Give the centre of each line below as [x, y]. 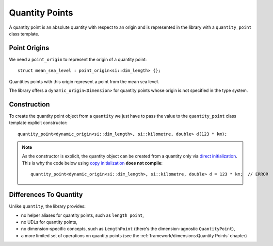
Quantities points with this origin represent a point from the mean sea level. [84, 81]
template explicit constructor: [38, 123]
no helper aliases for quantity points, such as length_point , [82, 215]
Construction [30, 104]
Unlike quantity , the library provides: [47, 206]
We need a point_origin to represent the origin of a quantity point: [78, 59]
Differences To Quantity [46, 195]
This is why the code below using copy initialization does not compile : [92, 163]
